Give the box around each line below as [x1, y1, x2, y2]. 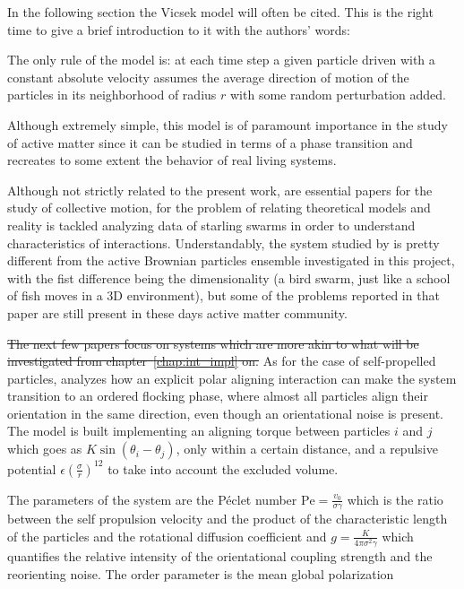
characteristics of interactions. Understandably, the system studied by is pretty [7, 233, 440, 252]
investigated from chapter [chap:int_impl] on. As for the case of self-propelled [7, 351, 436, 370]
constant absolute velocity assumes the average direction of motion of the [7, 67, 409, 86]
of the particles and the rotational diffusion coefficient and [7, 526, 327, 545]
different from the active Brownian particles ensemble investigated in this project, [7, 251, 455, 270]
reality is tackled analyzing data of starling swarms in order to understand [7, 215, 416, 234]
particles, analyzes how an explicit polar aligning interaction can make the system [7, 368, 457, 387]
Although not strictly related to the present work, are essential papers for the [7, 180, 433, 199]
